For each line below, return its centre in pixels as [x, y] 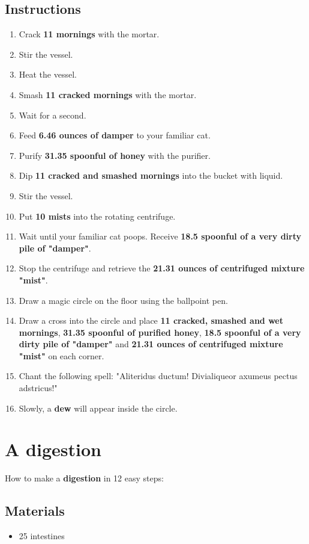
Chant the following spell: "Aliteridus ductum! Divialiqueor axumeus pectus [158, 376]
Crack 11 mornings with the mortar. [89, 34]
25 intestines [42, 536]
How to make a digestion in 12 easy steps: [84, 478]
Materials [35, 511]
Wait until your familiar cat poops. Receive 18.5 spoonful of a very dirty [160, 236]
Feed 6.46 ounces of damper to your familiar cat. [115, 135]
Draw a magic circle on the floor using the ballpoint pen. [123, 300]
